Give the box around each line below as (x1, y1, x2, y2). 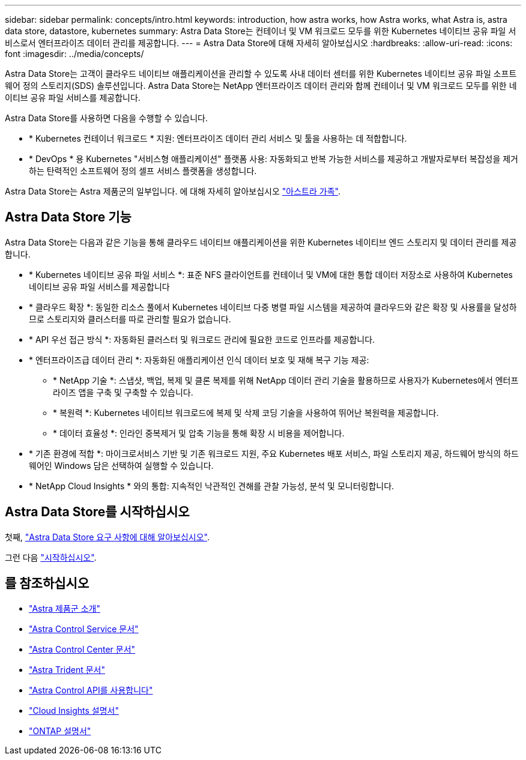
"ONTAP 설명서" (29, 725, 91, 736)
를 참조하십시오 (5, 576, 89, 591)
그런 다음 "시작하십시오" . (5, 552, 97, 562)
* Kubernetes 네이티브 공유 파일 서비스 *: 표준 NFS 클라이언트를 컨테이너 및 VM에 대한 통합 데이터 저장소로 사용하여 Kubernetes (29, 269, 513, 280)
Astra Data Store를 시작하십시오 (5, 504, 190, 520)
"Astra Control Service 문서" (29, 623, 139, 634)
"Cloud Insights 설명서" (29, 705, 119, 716)
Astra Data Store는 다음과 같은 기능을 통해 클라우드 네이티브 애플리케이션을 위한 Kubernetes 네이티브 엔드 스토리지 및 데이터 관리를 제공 (5, 237, 517, 247)
